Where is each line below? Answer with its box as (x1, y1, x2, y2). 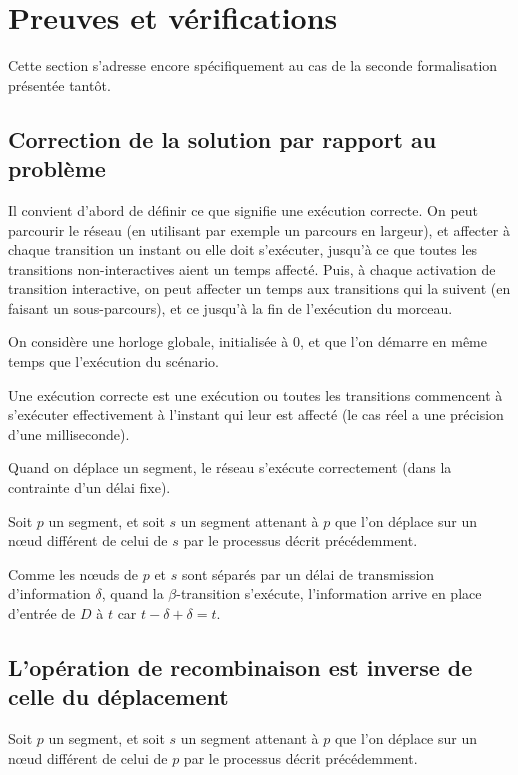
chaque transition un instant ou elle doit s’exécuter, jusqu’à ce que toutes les (8, 239, 478, 260)
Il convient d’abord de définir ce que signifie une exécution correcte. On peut (8, 199, 479, 220)
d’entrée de (8, 603, 76, 623)
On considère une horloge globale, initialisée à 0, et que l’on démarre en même (8, 331, 487, 352)
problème (8, 153, 106, 184)
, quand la (101, 583, 164, 604)
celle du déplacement (8, 681, 229, 712)
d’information (8, 583, 91, 604)
